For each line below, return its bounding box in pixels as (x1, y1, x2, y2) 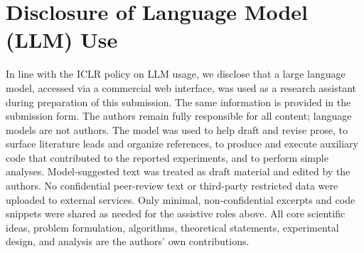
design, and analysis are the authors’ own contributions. (6, 234, 250, 249)
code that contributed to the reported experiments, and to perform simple (6, 150, 328, 165)
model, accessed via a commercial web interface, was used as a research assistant (6, 80, 357, 95)
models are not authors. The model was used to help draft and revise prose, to (6, 122, 348, 137)
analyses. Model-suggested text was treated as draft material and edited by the (6, 164, 350, 179)
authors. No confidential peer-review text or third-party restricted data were (6, 178, 338, 193)
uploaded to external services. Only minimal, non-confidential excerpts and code (6, 192, 355, 207)
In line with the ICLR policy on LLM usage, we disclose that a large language (6, 66, 346, 81)
